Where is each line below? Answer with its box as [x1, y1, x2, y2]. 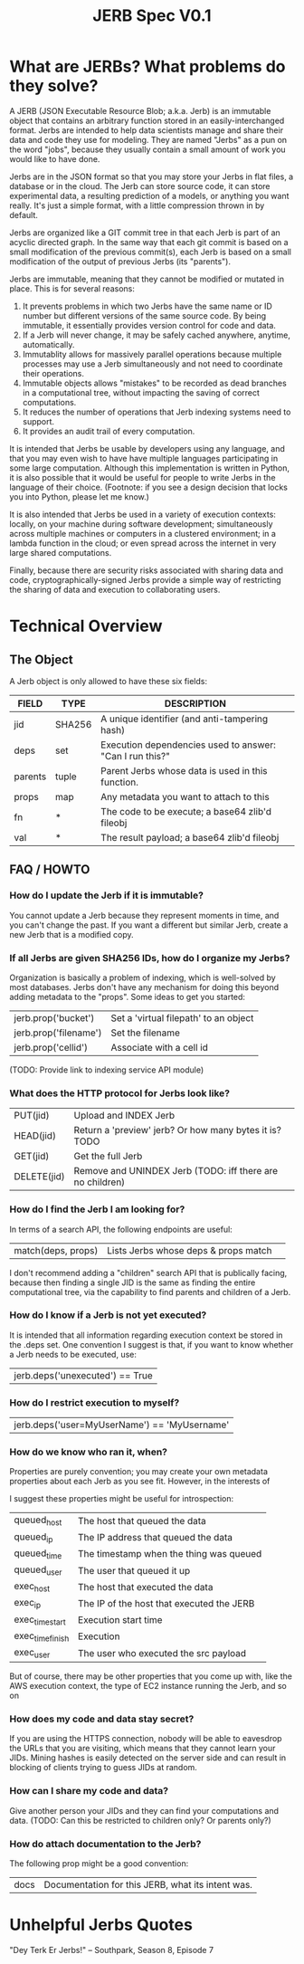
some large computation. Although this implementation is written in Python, [9, 462, 290, 473]
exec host [14, 1580, 51, 1594]
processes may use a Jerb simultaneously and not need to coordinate [22, 358, 283, 369]
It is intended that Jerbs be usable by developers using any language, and [9, 443, 285, 453]
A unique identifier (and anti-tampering [100, 712, 269, 725]
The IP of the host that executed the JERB [78, 1597, 255, 1609]
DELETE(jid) [14, 1170, 65, 1183]
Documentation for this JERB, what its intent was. [43, 1878, 253, 1891]
